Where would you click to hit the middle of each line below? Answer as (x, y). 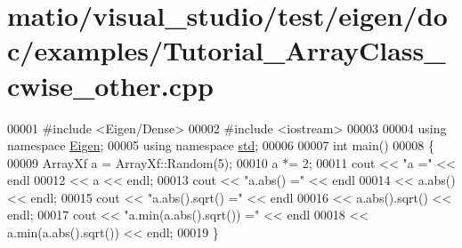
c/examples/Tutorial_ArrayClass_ (227, 50)
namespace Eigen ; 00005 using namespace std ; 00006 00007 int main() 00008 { (221, 145)
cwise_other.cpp (110, 85)
